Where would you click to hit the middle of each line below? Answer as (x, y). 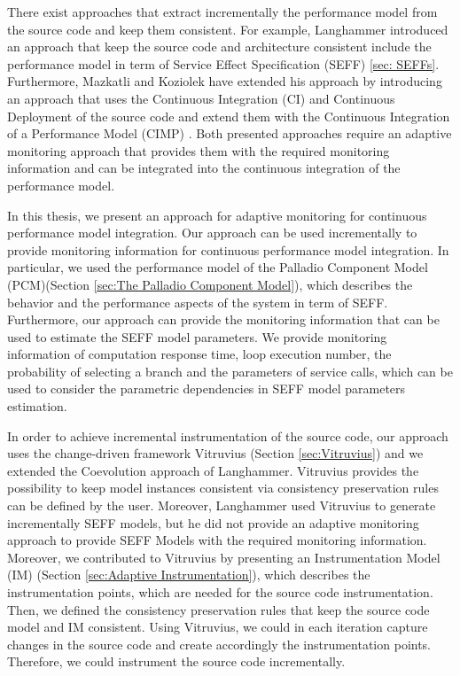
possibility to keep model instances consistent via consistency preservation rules (223, 488)
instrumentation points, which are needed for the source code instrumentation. (220, 592)
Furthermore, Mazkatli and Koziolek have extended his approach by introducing (225, 81)
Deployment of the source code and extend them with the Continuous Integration (229, 116)
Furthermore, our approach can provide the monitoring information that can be (223, 319)
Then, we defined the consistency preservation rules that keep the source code (218, 609)
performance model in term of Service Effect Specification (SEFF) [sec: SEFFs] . (223, 63)
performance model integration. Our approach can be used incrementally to (212, 233)
